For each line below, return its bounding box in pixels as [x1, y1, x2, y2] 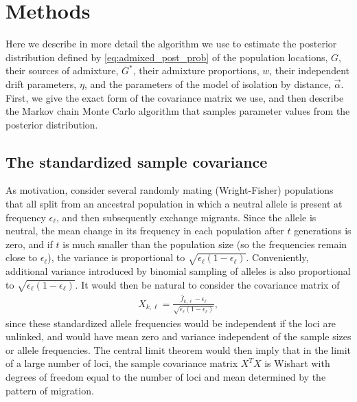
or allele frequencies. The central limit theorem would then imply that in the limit [5, 342, 352, 357]
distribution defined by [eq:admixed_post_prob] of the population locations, [5, 49, 328, 64]
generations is [294, 223, 352, 238]
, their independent [269, 63, 350, 78]
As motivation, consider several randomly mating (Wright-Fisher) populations [5, 183, 334, 197]
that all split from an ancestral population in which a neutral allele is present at [5, 197, 343, 211]
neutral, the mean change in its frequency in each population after [5, 223, 284, 238]
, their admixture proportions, [133, 63, 260, 78]
